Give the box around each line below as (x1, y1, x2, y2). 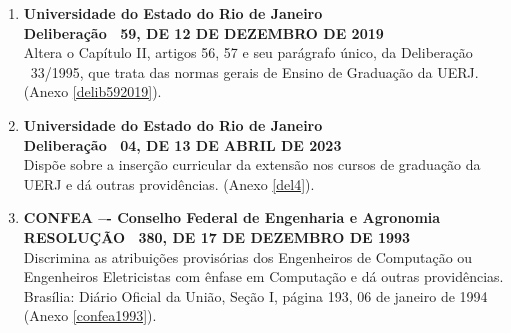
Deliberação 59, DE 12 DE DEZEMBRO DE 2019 (23, 22, 384, 43)
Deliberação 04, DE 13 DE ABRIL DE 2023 (23, 134, 342, 155)
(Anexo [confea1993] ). (23, 305, 157, 326)
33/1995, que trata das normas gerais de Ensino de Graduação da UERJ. (30, 61, 479, 82)
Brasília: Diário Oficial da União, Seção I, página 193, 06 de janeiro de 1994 (23, 285, 488, 306)
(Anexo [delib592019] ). (23, 81, 162, 102)
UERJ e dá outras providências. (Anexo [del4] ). (23, 173, 315, 194)
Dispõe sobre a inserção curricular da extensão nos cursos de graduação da (23, 154, 481, 175)
